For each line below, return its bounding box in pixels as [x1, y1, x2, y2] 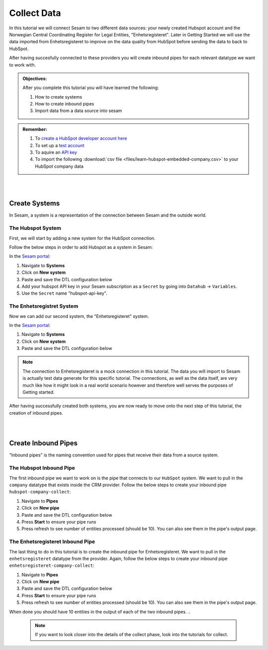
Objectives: [22, 75, 47, 82]
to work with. [9, 62, 36, 68]
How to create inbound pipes [35, 101, 94, 107]
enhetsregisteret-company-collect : [9, 562, 94, 568]
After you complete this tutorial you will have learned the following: [22, 85, 159, 91]
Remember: [22, 126, 47, 132]
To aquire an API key [35, 149, 77, 155]
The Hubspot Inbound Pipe [9, 464, 75, 471]
